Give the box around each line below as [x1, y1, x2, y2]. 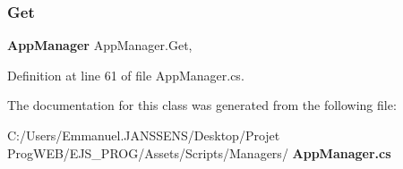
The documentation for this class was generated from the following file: [7, 96, 397, 114]
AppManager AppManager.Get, [7, 36, 193, 55]
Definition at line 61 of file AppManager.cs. [7, 65, 244, 84]
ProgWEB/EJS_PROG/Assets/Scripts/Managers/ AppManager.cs [7, 143, 391, 162]
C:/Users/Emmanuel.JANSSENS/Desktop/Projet [7, 126, 280, 144]
